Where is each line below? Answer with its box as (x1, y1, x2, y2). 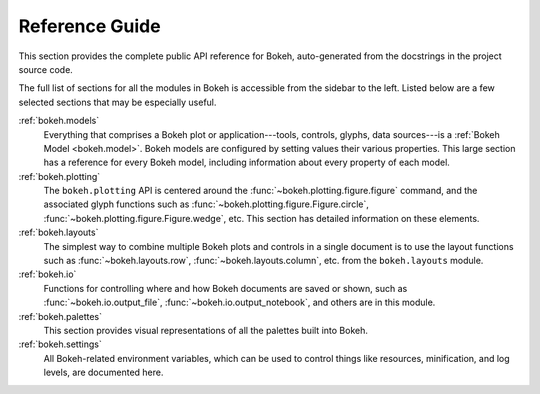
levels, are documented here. (43, 366, 164, 379)
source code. (18, 63, 74, 75)
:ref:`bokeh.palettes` (18, 310, 102, 322)
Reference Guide (18, 15, 161, 37)
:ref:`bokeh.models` (18, 115, 100, 127)
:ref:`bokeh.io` (18, 268, 77, 280)
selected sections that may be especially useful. (18, 96, 217, 108)
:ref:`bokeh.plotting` (18, 170, 101, 182)
